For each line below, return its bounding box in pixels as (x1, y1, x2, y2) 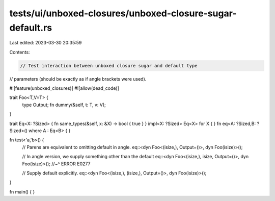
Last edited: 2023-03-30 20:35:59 (9, 40, 82, 46)
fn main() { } (9, 189, 35, 195)
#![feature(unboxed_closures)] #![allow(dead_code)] (9, 85, 119, 91)
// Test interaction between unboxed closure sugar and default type (20, 63, 198, 68)
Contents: (9, 49, 30, 55)
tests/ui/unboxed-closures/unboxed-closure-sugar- (9, 8, 237, 19)
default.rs (9, 22, 52, 33)
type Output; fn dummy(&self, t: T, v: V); (22, 102, 106, 108)
